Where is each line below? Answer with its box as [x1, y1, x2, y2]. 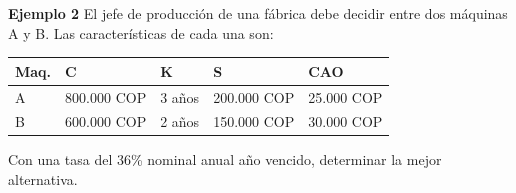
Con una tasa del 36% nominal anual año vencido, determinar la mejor [8, 149, 442, 170]
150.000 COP [213, 111, 295, 132]
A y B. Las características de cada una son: [8, 22, 274, 43]
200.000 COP [213, 86, 295, 107]
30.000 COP [308, 111, 383, 132]
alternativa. [8, 169, 78, 190]
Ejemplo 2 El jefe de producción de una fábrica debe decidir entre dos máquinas [8, 3, 508, 23]
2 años [160, 111, 200, 132]
